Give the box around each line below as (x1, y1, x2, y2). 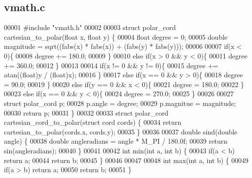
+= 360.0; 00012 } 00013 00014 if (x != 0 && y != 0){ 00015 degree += (4, 60, 218, 70)
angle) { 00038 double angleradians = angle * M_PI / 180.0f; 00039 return (4, 136, 228, 146)
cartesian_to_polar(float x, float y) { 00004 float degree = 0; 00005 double (4, 31, 228, 42)
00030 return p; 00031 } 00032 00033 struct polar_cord (4, 107, 168, 118)
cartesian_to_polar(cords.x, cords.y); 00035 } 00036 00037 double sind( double (4, 126, 237, 136)
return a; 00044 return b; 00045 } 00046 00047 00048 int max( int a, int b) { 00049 (4, 155, 249, 165)
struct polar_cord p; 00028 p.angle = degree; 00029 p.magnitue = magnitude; (4, 98, 236, 108)
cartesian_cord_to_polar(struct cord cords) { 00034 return (4, 117, 182, 127)
